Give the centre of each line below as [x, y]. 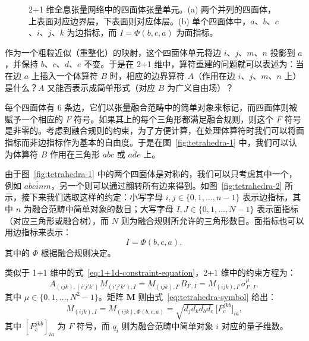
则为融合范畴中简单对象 [167, 326]
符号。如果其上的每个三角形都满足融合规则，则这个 [174, 119]
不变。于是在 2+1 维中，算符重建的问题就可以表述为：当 [194, 64]
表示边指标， [268, 197]
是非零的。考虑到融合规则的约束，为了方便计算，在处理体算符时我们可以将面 [154, 130]
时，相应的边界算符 [147, 75]
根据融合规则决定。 [78, 252]
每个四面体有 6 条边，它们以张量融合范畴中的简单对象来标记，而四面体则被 [151, 107]
